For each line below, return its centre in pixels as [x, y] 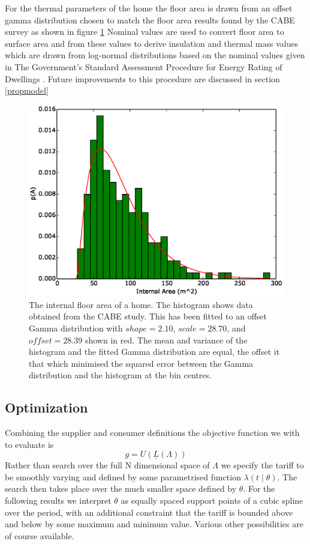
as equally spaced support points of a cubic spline [212, 500]
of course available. [40, 535]
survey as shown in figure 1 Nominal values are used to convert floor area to [145, 32]
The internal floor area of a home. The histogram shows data [141, 304]
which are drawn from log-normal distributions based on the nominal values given [155, 55]
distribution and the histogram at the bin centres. [120, 375]
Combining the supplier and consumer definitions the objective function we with [152, 433]
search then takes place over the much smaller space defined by [121, 488]
